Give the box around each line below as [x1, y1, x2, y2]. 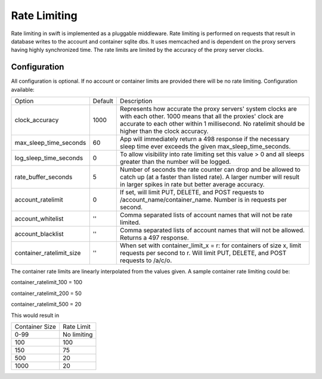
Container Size [14, 322, 57, 331]
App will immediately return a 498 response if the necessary [120, 135, 290, 143]
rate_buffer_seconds [14, 173, 73, 181]
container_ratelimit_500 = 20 [11, 301, 82, 308]
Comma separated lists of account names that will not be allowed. [120, 226, 305, 235]
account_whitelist [14, 215, 64, 223]
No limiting [63, 330, 93, 338]
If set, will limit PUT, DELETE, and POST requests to [120, 188, 265, 197]
